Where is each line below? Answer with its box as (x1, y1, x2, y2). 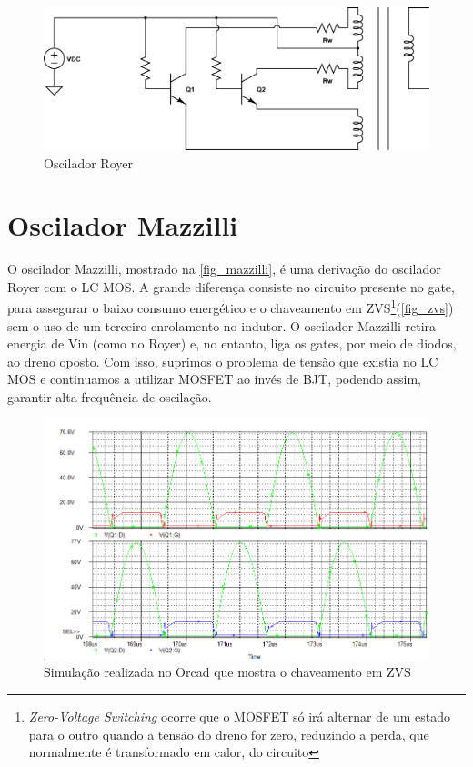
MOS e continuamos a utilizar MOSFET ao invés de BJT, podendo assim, (7, 369, 421, 389)
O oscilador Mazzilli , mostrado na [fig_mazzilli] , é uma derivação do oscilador (7, 259, 441, 278)
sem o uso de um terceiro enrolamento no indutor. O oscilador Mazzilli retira (7, 316, 437, 335)
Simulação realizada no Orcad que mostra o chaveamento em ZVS (44, 662, 411, 681)
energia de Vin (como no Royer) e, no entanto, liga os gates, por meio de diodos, (7, 334, 457, 353)
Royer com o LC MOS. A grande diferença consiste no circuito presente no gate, (7, 277, 455, 296)
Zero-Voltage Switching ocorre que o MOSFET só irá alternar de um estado (28, 707, 450, 726)
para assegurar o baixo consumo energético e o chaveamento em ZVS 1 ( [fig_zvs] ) (7, 296, 454, 318)
